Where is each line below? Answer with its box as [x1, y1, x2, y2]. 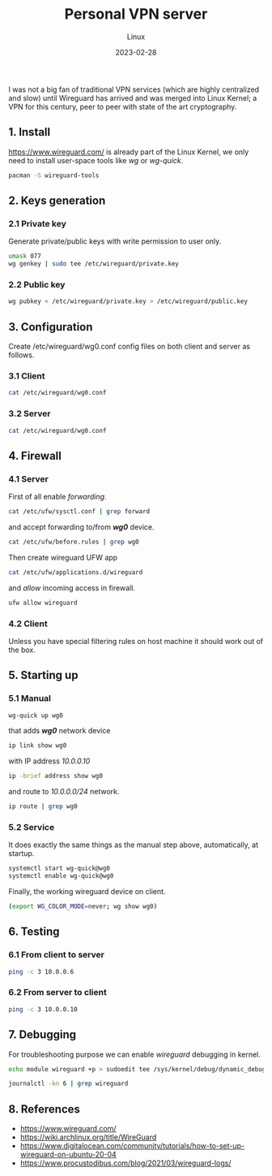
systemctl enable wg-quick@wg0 [8, 872, 114, 880]
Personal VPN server [64, 5, 208, 24]
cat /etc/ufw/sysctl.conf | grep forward [8, 508, 151, 516]
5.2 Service [8, 821, 55, 832]
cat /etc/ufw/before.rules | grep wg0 [8, 538, 139, 546]
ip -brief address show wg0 [8, 772, 104, 780]
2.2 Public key [8, 279, 66, 290]
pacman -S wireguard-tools [8, 171, 100, 179]
